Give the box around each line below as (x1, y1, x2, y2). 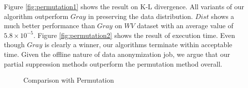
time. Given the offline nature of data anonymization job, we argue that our (4, 49, 230, 59)
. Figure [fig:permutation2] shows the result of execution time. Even (33, 30, 235, 40)
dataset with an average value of (137, 20, 233, 31)
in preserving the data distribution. (88, 11, 193, 21)
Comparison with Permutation (23, 75, 114, 85)
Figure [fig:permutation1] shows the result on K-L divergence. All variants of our (4, 1, 245, 11)
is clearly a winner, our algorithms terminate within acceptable (44, 39, 232, 50)
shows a (211, 11, 234, 21)
